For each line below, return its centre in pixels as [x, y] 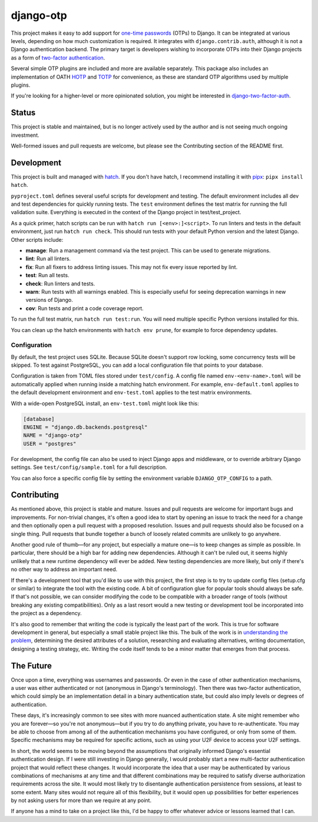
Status [23, 113]
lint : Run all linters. [48, 259]
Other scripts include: [37, 239]
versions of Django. [49, 300]
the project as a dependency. [46, 613]
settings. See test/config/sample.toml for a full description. [89, 467]
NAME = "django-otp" [53, 435]
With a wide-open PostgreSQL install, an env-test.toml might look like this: [105, 403]
